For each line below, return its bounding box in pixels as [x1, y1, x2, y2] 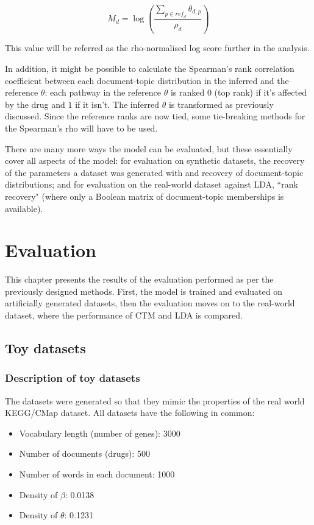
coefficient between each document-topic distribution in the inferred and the [5, 74, 289, 86]
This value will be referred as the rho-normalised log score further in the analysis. [5, 41, 310, 54]
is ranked [170, 86, 205, 99]
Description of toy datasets [5, 370, 140, 386]
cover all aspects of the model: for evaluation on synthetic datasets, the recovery [5, 154, 305, 167]
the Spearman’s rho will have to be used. [5, 122, 158, 134]
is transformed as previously [168, 97, 274, 110]
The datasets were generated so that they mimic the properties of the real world [5, 394, 305, 407]
